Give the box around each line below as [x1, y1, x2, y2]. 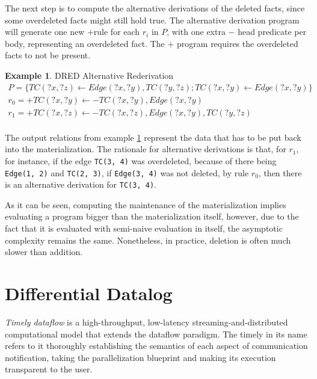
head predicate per [238, 25, 307, 38]
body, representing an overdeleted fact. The [5, 37, 165, 49]
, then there [258, 166, 302, 179]
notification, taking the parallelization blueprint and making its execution [5, 351, 276, 363]
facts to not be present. [5, 49, 91, 61]
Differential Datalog [5, 281, 173, 305]
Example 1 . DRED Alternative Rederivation [5, 69, 174, 81]
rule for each [93, 25, 140, 38]
